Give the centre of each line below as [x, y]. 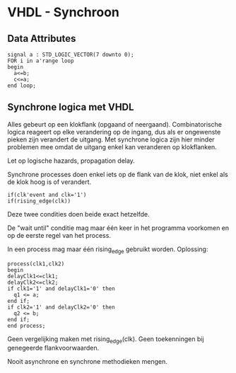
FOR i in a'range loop [41, 61]
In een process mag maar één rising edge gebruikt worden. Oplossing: [108, 250]
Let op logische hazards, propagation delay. [71, 161]
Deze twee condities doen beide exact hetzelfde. [78, 214]
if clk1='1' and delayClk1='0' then [61, 288]
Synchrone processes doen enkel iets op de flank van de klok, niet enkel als [118, 174]
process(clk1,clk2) [36, 264]
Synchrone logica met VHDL [71, 107]
